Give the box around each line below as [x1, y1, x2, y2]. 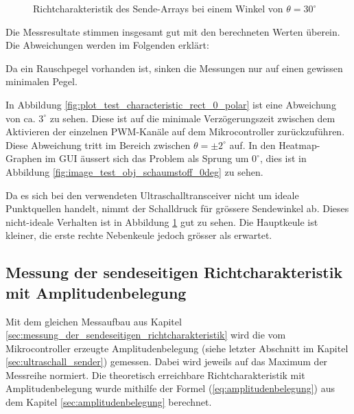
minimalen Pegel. [5, 74, 78, 89]
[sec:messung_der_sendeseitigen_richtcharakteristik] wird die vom [5, 327, 286, 342]
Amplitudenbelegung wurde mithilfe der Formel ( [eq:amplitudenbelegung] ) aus [5, 381, 335, 395]
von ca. [5, 111, 36, 125]
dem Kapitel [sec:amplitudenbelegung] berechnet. [5, 395, 212, 409]
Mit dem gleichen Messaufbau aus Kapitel [5, 314, 182, 328]
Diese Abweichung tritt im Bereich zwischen [5, 137, 191, 152]
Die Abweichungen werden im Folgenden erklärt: [5, 38, 209, 52]
